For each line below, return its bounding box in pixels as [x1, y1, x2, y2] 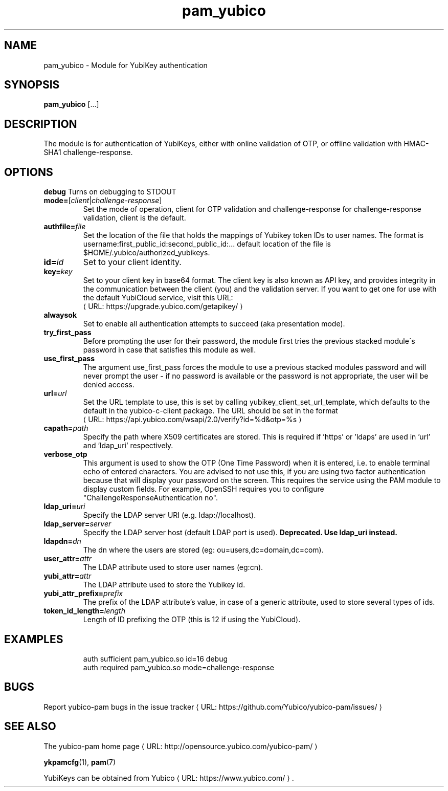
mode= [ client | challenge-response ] [43, 196, 162, 205]
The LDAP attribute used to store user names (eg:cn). [83, 563, 263, 572]
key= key [43, 267, 73, 276]
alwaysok [43, 311, 77, 320]
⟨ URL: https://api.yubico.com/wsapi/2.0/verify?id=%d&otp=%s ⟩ [83, 415, 302, 424]
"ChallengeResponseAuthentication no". [83, 493, 218, 502]
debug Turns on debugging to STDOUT [43, 187, 176, 196]
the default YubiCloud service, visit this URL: [83, 293, 233, 302]
